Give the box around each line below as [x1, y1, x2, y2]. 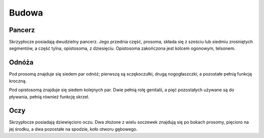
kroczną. [9, 78, 27, 84]
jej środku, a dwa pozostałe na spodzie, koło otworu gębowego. [9, 126, 138, 132]
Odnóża [9, 59, 34, 67]
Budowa [9, 7, 44, 18]
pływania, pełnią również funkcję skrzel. [9, 94, 90, 99]
